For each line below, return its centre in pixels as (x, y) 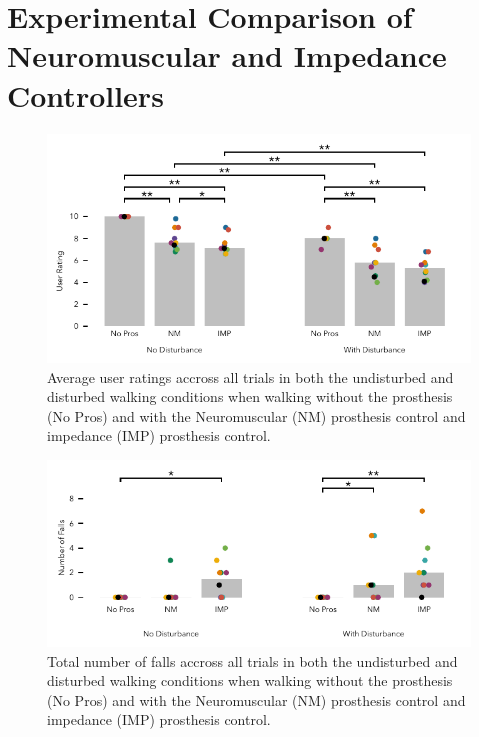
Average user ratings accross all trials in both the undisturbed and (250, 376)
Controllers (85, 94)
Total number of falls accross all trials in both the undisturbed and (252, 660)
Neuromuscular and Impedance (227, 55)
